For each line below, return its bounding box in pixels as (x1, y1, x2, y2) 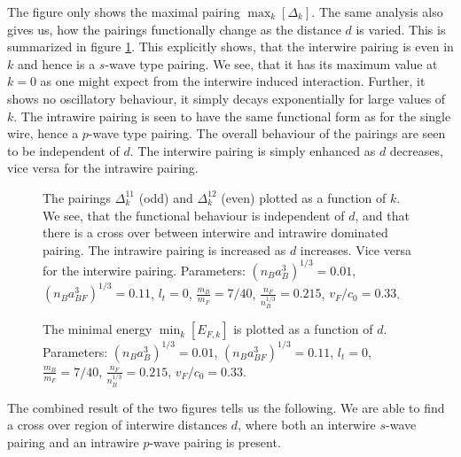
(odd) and (138, 188, 193, 206)
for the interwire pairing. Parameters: (43, 260, 246, 279)
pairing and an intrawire (7, 432, 139, 451)
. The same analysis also (311, 3, 443, 20)
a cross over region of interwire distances (7, 415, 228, 434)
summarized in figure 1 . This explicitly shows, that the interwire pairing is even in (7, 37, 454, 56)
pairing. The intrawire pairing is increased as (43, 240, 286, 259)
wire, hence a (7, 124, 79, 143)
